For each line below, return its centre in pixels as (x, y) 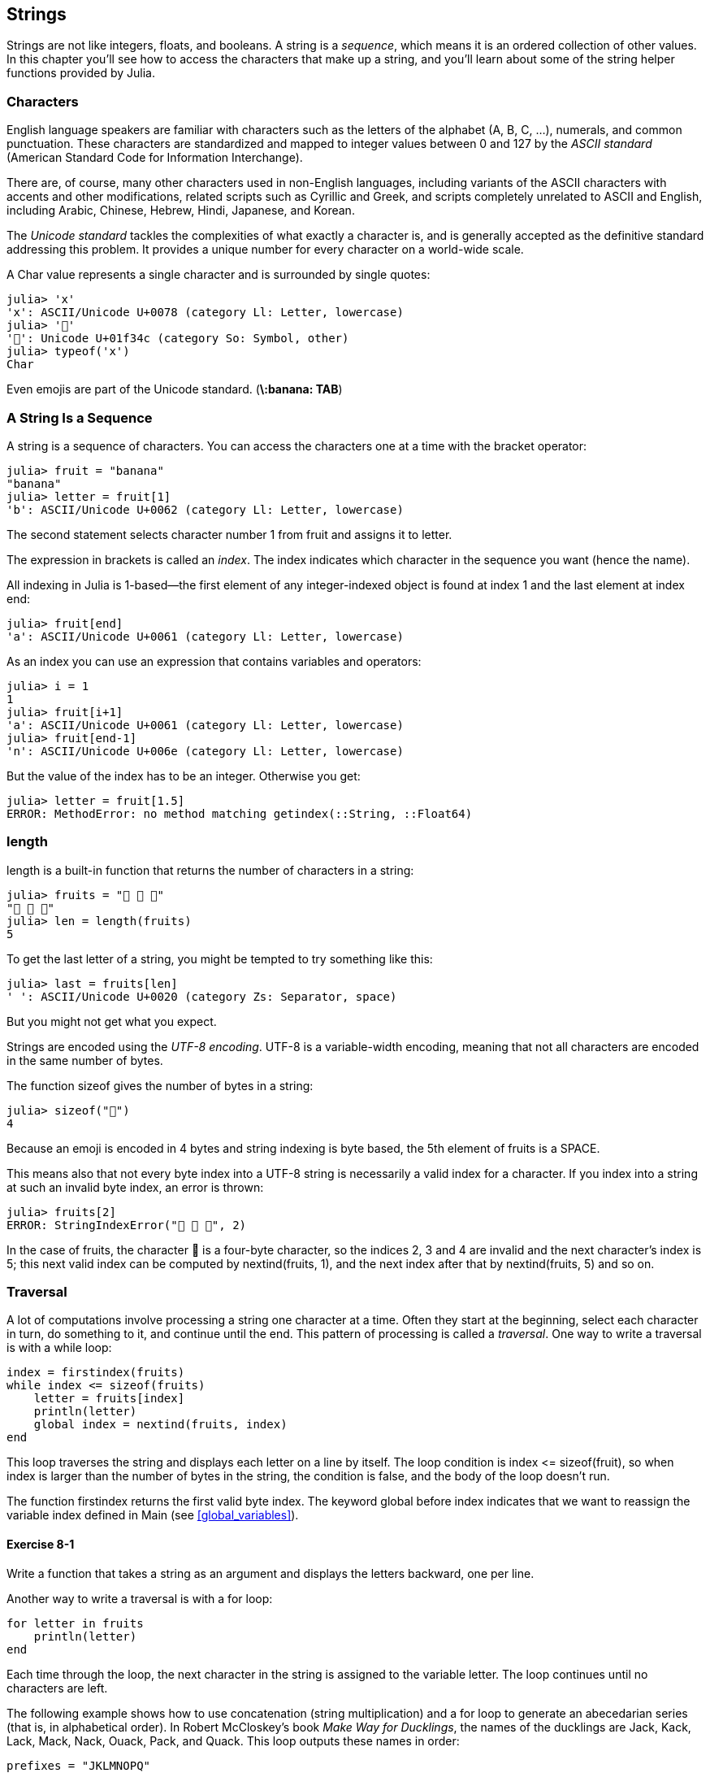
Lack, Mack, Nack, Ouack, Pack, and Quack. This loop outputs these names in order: (233, 1740)
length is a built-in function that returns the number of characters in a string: (210, 870)
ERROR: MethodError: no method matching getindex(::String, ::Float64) (240, 813)
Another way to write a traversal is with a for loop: (140, 1598)
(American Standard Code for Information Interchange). (155, 158)
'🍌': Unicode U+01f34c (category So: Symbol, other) (178, 339)
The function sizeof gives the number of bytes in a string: (160, 1085)
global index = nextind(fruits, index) (160, 1425)
